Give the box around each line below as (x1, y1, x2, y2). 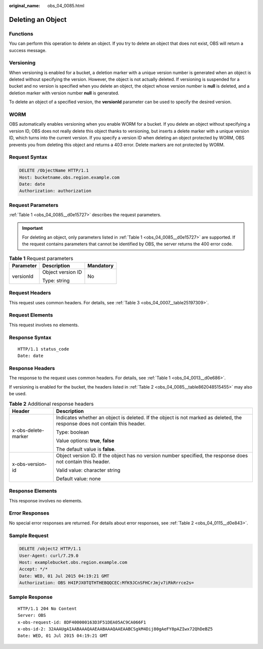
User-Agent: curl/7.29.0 (19, 553, 79, 558)
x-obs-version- (12, 461, 47, 467)
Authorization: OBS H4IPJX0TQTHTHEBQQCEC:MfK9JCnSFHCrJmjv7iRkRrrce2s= (19, 580, 194, 586)
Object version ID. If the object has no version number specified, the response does (56, 452, 248, 459)
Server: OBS (18, 612, 46, 618)
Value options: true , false (56, 437, 114, 444)
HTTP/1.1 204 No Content (18, 606, 77, 611)
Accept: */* (19, 566, 48, 572)
